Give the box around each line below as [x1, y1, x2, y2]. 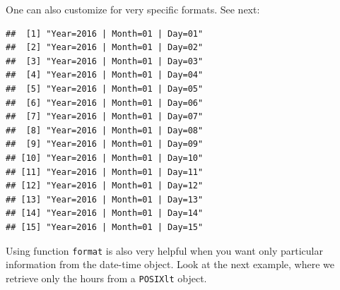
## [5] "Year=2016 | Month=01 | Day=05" [6, 83, 204, 94]
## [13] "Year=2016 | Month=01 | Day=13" [6, 194, 204, 205]
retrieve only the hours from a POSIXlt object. [6, 270, 207, 285]
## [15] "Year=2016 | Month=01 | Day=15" [6, 222, 204, 232]
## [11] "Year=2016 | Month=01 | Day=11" [6, 167, 204, 177]
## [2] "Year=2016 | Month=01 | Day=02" [6, 42, 204, 53]
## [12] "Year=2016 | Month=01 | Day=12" [6, 181, 204, 191]
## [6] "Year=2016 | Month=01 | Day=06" [6, 97, 204, 108]
